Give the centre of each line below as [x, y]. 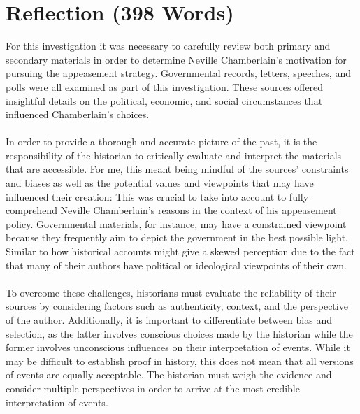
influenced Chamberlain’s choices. [78, 114]
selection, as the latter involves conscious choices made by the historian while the [179, 333]
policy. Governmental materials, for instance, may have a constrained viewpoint [176, 223]
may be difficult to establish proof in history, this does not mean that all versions [180, 361]
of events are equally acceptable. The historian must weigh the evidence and [169, 374]
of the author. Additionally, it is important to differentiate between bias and [169, 320]
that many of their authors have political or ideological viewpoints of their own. [177, 265]
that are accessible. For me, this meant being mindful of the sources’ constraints [177, 169]
